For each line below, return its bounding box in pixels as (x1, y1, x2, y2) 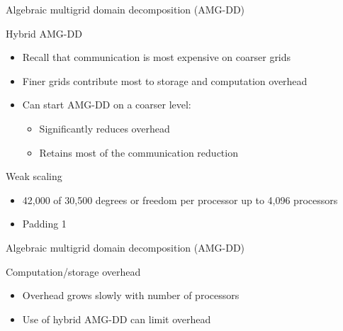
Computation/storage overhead (6, 264, 141, 279)
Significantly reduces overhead (39, 120, 170, 135)
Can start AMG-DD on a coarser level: (22, 97, 191, 112)
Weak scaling (6, 169, 62, 184)
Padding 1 (22, 216, 67, 231)
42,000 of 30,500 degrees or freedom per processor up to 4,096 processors (22, 192, 338, 207)
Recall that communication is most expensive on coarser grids (22, 50, 291, 64)
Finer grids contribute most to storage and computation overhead (22, 73, 308, 88)
